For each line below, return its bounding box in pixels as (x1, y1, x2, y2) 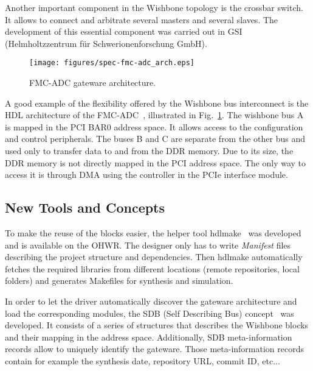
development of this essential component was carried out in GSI (5, 25, 242, 38)
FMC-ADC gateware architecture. (29, 76, 156, 89)
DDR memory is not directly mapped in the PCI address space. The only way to (5, 156, 306, 169)
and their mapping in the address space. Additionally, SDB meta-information (5, 330, 292, 343)
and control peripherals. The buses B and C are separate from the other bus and (5, 132, 305, 145)
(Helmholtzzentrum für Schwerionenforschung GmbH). (5, 37, 207, 49)
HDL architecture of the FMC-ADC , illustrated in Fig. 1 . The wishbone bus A (5, 108, 304, 121)
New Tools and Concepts (5, 198, 165, 217)
